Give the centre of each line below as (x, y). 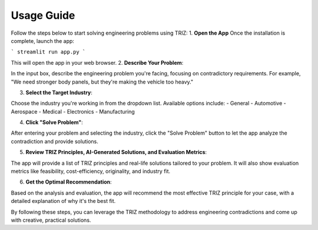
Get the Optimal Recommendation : (69, 182)
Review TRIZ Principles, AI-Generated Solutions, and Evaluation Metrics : (116, 152)
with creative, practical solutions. (51, 220)
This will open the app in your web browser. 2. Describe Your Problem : (97, 62)
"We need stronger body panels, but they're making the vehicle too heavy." (102, 82)
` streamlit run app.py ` (48, 52)
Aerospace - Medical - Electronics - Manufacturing (73, 111)
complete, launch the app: (43, 41)
